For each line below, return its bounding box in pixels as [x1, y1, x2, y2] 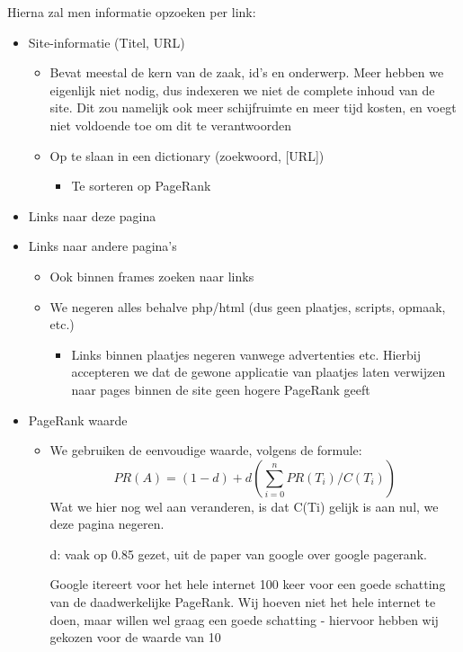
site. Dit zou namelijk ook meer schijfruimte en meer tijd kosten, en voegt [49, 98, 457, 117]
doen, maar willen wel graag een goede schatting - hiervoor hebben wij [49, 610, 439, 629]
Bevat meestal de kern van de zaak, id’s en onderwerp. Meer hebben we [49, 63, 444, 82]
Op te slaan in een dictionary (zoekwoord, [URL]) [49, 146, 325, 165]
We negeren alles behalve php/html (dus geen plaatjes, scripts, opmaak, [49, 297, 446, 316]
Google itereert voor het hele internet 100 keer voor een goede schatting [49, 575, 446, 594]
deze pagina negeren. [49, 514, 165, 533]
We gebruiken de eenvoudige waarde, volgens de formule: [49, 441, 362, 460]
